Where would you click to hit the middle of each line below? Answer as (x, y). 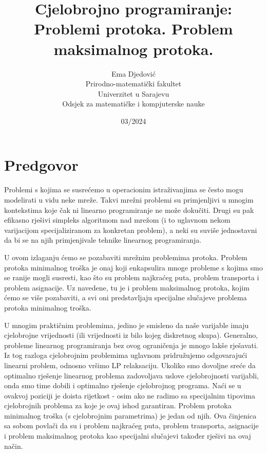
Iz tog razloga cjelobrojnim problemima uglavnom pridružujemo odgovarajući (126, 355)
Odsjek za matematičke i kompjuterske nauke (133, 104)
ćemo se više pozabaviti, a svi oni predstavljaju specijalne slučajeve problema (126, 297)
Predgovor (41, 165)
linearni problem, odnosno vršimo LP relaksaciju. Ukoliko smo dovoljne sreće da (130, 365)
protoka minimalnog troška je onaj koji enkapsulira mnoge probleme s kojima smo (133, 267)
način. (14, 446)
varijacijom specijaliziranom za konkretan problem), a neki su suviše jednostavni (131, 230)
